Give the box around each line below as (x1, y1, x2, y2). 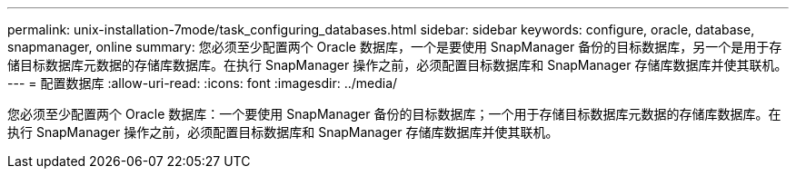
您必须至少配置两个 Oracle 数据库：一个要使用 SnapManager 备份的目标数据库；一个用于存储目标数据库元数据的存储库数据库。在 (7, 106, 781, 122)
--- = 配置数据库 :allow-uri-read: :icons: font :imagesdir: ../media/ (7, 75, 398, 91)
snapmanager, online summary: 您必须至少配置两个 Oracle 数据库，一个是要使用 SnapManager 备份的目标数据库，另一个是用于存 (7, 39, 782, 54)
